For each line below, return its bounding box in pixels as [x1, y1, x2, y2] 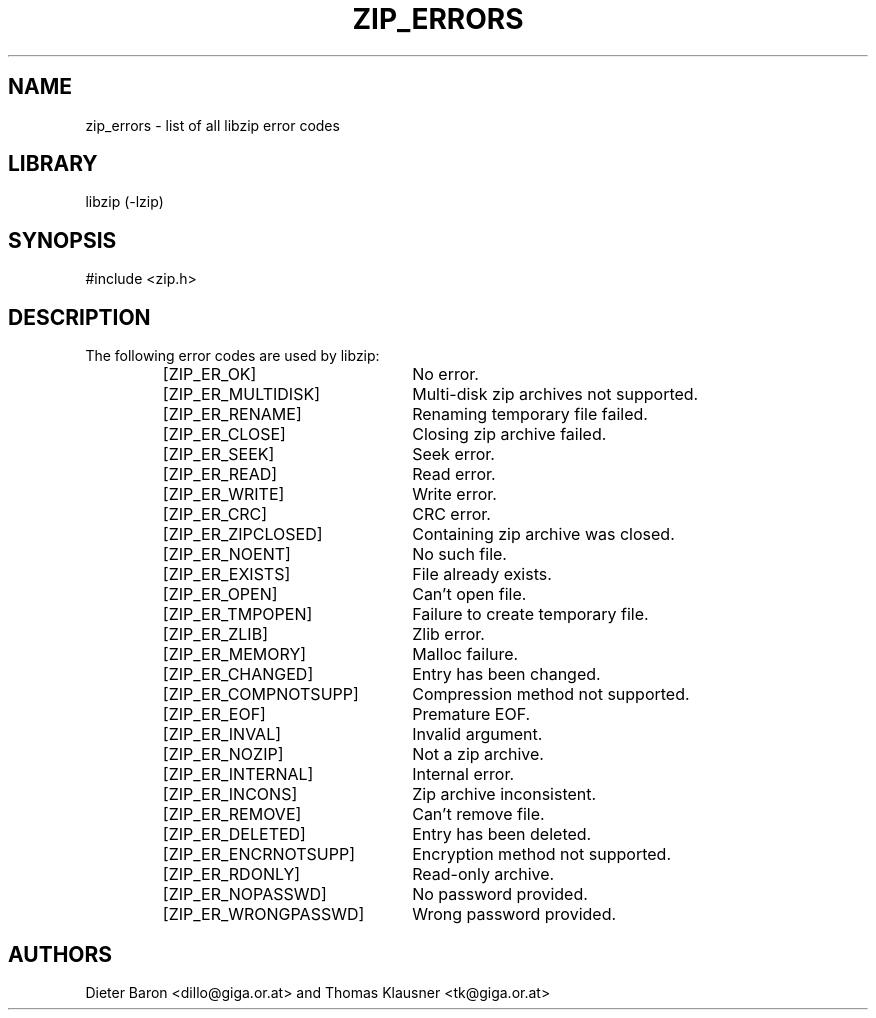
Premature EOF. [412, 704, 531, 725]
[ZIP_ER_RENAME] [162, 404, 302, 425]
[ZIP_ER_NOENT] [162, 544, 291, 565]
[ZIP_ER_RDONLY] [162, 864, 301, 885]
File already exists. [412, 564, 552, 585]
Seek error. [412, 444, 495, 465]
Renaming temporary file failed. [412, 404, 648, 425]
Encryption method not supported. [412, 844, 672, 865]
